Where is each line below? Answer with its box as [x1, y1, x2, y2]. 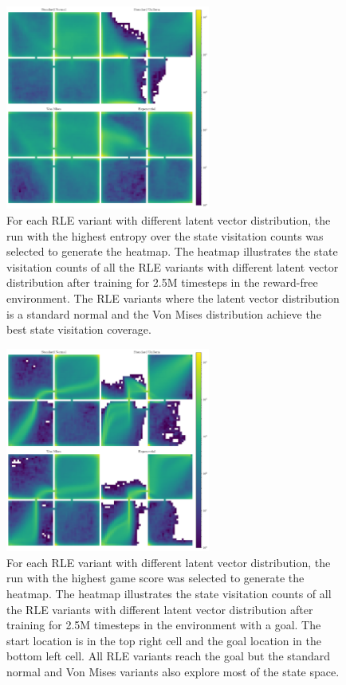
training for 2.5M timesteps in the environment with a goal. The [6, 616, 321, 633]
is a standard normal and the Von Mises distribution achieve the [6, 305, 321, 322]
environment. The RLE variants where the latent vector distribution [6, 289, 340, 306]
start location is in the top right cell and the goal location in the [6, 632, 321, 648]
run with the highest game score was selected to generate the [6, 570, 305, 586]
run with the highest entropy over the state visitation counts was [6, 227, 324, 244]
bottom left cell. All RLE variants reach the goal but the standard [6, 648, 331, 664]
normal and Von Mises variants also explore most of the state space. [6, 663, 340, 679]
